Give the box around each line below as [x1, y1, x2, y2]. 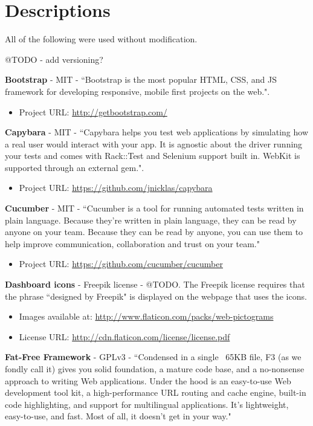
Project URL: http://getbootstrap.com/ [19, 105, 167, 118]
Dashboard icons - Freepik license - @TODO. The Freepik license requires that [5, 278, 305, 291]
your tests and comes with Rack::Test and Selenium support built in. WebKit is [5, 149, 300, 162]
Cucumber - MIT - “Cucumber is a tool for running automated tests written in [5, 202, 304, 215]
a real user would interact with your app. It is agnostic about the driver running [5, 137, 303, 150]
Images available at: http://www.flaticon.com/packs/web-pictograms [19, 310, 274, 323]
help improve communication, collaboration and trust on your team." [5, 237, 260, 250]
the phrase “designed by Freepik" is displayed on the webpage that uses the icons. [5, 289, 307, 302]
